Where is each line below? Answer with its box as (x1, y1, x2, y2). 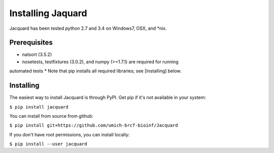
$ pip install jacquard (9, 104, 68, 110)
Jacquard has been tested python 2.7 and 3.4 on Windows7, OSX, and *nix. (9, 25, 167, 31)
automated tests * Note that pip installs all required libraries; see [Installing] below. (9, 68, 182, 74)
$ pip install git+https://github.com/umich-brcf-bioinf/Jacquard (9, 123, 179, 128)
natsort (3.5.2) (22, 52, 52, 58)
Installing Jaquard (9, 8, 87, 19)
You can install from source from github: (9, 113, 94, 119)
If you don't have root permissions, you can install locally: (9, 131, 130, 137)
